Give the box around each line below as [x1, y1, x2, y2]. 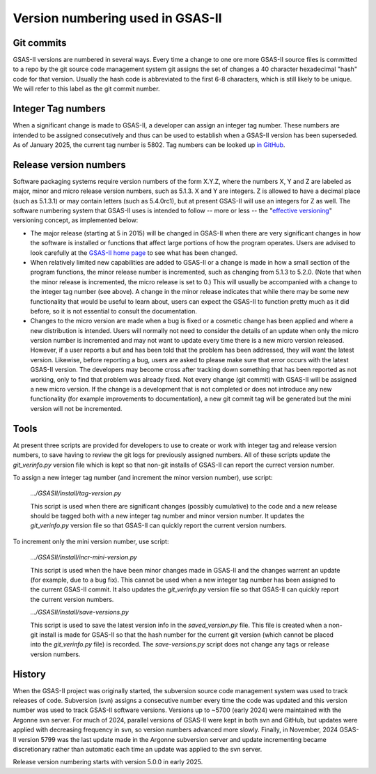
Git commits [13, 37, 67, 49]
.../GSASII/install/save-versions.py [30, 608, 129, 617]
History [13, 668, 47, 680]
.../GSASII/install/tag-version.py [30, 489, 122, 497]
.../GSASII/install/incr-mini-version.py [30, 553, 137, 562]
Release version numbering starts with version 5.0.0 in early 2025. [13, 758, 203, 766]
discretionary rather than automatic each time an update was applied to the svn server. [13, 745, 263, 753]
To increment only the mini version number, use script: [13, 537, 169, 545]
